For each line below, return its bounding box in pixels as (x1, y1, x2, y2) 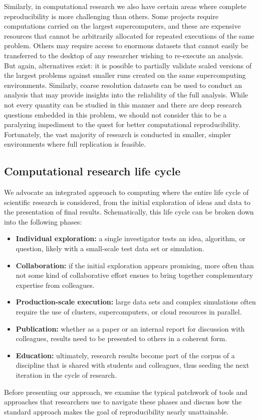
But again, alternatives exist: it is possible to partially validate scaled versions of (4, 60, 252, 70)
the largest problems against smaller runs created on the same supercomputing (4, 70, 246, 80)
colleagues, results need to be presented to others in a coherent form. (16, 333, 227, 344)
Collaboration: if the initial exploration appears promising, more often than (16, 260, 254, 270)
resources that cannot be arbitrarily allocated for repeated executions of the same (4, 30, 254, 41)
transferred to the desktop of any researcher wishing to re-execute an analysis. (4, 50, 244, 60)
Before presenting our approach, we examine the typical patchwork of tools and (4, 386, 247, 397)
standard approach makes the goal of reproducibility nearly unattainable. (4, 406, 229, 416)
